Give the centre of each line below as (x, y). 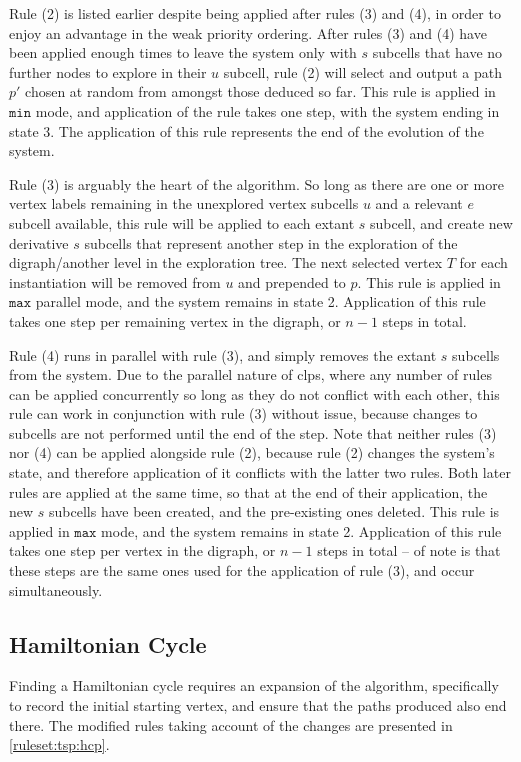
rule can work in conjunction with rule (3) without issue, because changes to (243, 413)
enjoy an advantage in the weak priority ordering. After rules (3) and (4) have (248, 32)
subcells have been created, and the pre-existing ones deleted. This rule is (274, 511)
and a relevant (419, 203)
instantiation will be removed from (115, 281)
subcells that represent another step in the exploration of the (271, 242)
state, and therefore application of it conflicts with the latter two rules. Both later (260, 472)
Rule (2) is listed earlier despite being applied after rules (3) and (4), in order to (255, 13)
